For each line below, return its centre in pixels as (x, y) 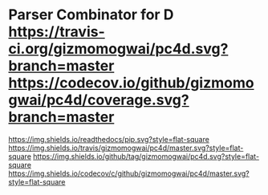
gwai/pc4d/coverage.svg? (99, 100)
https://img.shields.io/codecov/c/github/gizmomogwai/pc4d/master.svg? (129, 173)
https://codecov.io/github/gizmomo (131, 83)
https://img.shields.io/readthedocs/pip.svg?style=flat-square (109, 139)
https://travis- (57, 32)
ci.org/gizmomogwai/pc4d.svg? (118, 49)
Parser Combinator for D (91, 15)
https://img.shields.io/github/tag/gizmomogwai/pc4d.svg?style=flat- (146, 156)
